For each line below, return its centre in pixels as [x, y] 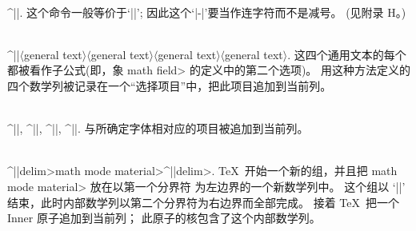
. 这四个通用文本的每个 [347, 54]
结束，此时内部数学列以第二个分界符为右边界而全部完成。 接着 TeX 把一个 [203, 202]
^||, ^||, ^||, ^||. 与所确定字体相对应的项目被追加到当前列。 [158, 128]
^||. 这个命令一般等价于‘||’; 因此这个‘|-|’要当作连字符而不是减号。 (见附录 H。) [207, 12]
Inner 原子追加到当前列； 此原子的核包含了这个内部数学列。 [164, 218]
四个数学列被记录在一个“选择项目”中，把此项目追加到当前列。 [170, 85]
